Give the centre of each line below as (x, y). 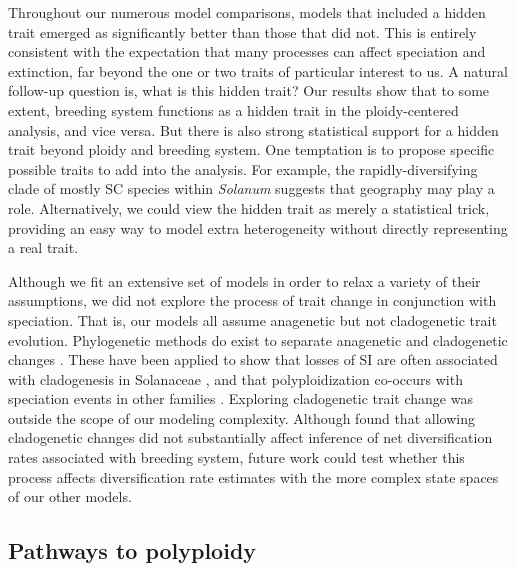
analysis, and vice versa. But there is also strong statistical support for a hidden (253, 129)
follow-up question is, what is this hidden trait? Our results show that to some (249, 90)
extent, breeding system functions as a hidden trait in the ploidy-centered (233, 109)
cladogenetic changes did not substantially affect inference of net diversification (250, 437)
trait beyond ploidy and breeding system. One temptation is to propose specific (251, 149)
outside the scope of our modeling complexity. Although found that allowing (241, 417)
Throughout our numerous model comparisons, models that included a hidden (247, 12)
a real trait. (43, 247)
